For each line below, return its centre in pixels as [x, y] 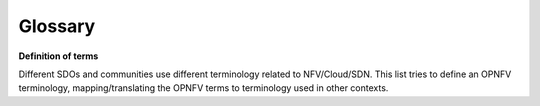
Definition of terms [58, 56]
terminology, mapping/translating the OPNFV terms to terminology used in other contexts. [203, 88]
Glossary [57, 26]
